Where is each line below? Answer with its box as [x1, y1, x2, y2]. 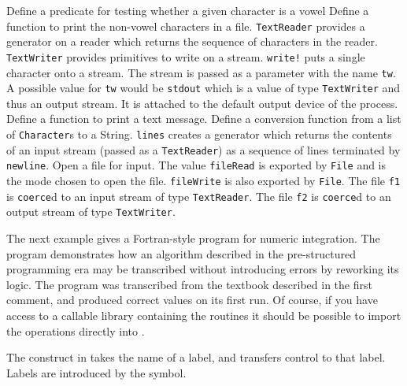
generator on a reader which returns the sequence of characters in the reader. [6, 33, 378, 50]
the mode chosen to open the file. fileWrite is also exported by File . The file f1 [6, 172, 401, 188]
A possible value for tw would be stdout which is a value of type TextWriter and [6, 80, 401, 96]
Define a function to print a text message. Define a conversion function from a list [6, 110, 401, 127]
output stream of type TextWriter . [6, 203, 176, 220]
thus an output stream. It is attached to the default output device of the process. [6, 95, 398, 111]
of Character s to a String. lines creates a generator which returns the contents [6, 126, 392, 142]
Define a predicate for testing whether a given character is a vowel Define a [6, 2, 369, 18]
